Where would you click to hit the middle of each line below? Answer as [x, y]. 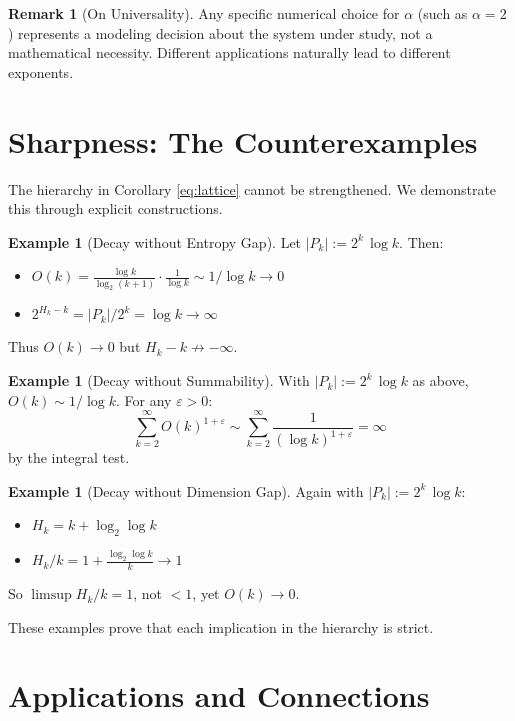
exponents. [41, 71]
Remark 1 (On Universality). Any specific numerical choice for [204, 13]
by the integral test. [69, 457]
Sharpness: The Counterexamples [243, 140]
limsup [51, 595]
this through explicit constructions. [115, 208]
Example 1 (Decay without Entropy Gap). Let [155, 241]
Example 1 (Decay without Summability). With [159, 380]
